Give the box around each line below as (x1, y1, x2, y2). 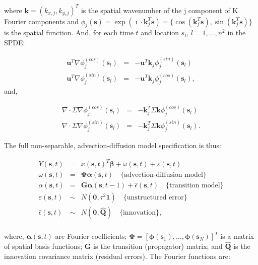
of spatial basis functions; (4, 241, 83, 251)
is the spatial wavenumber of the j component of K (81, 5, 238, 15)
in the (227, 27, 246, 38)
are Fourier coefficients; (55, 231, 127, 241)
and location (141, 27, 179, 38)
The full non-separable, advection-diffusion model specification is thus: (4, 140, 221, 151)
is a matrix (220, 231, 254, 241)
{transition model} (166, 182, 224, 189)
